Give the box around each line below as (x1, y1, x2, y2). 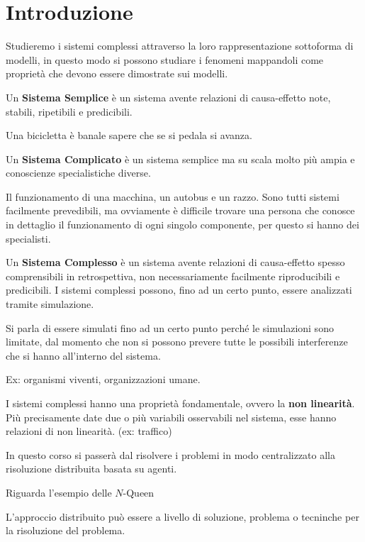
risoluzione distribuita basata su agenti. (6, 461, 177, 476)
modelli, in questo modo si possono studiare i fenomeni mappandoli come (6, 52, 324, 67)
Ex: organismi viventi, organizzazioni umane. (6, 372, 201, 387)
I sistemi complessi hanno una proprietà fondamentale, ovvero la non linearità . (6, 396, 355, 410)
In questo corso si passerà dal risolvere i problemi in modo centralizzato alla (6, 447, 335, 462)
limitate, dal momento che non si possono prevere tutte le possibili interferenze (6, 334, 348, 349)
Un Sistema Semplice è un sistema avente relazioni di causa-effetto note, (6, 89, 331, 104)
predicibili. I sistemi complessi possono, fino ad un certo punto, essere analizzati (6, 282, 352, 297)
